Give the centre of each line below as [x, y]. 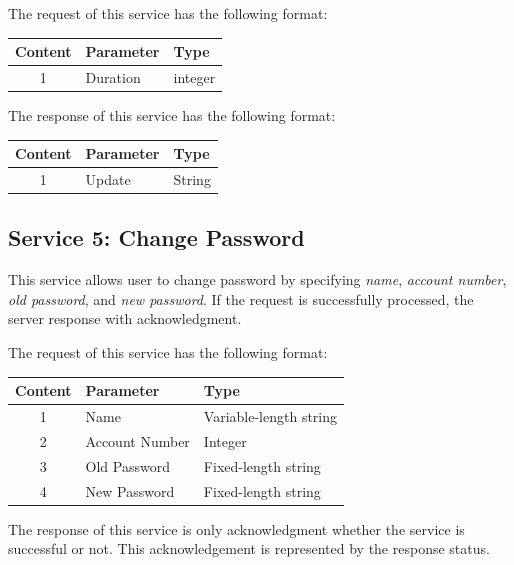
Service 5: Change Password [156, 237]
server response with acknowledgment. [125, 318]
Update [108, 178]
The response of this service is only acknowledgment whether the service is [236, 528]
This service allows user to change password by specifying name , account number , [257, 279]
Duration [113, 76]
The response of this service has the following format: [172, 115]
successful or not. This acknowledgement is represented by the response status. [249, 548]
